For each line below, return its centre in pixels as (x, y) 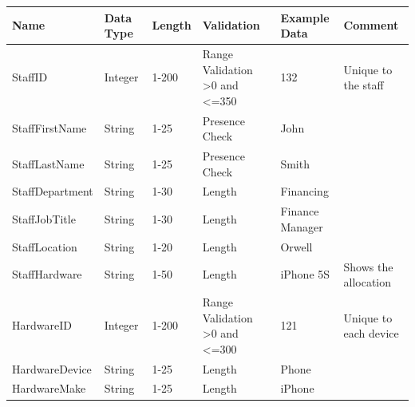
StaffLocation (45, 246)
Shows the (368, 266)
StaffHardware (47, 274)
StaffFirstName (49, 128)
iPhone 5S (305, 274)
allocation (368, 282)
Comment (371, 25)
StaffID (30, 77)
